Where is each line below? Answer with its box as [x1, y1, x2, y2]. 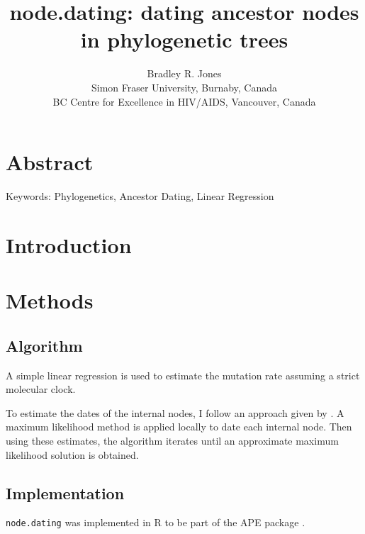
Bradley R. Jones [147, 66, 222, 81]
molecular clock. [6, 382, 76, 396]
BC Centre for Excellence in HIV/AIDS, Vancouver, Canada [52, 94, 316, 109]
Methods [6, 286, 94, 315]
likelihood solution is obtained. [6, 447, 139, 462]
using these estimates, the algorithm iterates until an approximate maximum [6, 433, 339, 447]
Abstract [6, 148, 94, 177]
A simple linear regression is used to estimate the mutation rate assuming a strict [6, 367, 360, 382]
